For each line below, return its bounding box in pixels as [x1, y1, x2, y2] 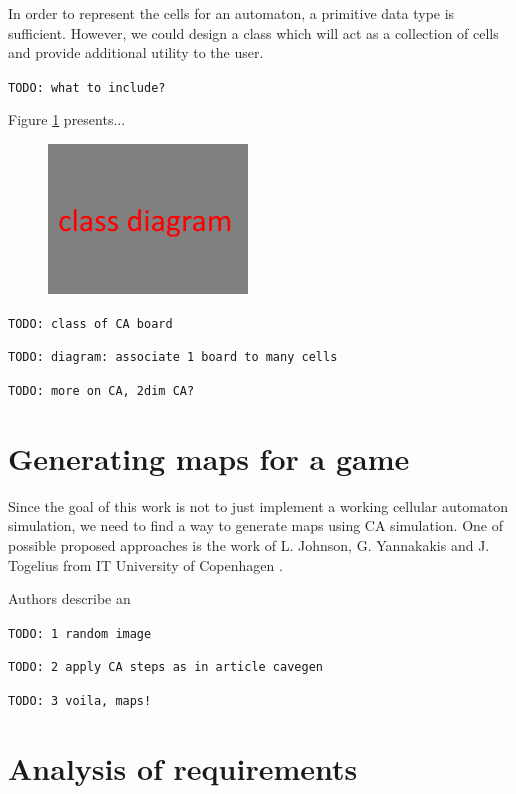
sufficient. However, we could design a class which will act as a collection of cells [8, 22, 499, 43]
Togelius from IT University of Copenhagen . [8, 554, 283, 575]
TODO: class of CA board [8, 316, 173, 331]
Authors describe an [8, 588, 131, 609]
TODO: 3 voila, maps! [8, 694, 152, 708]
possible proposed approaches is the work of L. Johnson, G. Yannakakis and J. [8, 534, 490, 555]
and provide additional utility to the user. [8, 42, 264, 63]
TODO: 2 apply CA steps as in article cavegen [8, 660, 323, 675]
